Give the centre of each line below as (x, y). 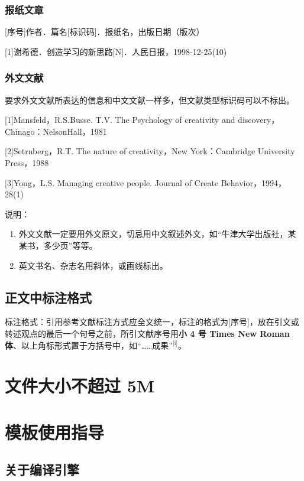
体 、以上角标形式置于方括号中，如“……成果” (89, 345)
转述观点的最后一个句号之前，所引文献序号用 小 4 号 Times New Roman (147, 333)
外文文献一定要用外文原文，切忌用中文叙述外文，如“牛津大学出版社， (153, 234)
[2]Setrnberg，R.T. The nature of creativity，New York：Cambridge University (150, 151)
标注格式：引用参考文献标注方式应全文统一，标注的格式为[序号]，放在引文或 (152, 322)
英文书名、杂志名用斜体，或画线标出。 (93, 265)
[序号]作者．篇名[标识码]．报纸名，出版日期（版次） (105, 32)
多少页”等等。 (70, 245)
